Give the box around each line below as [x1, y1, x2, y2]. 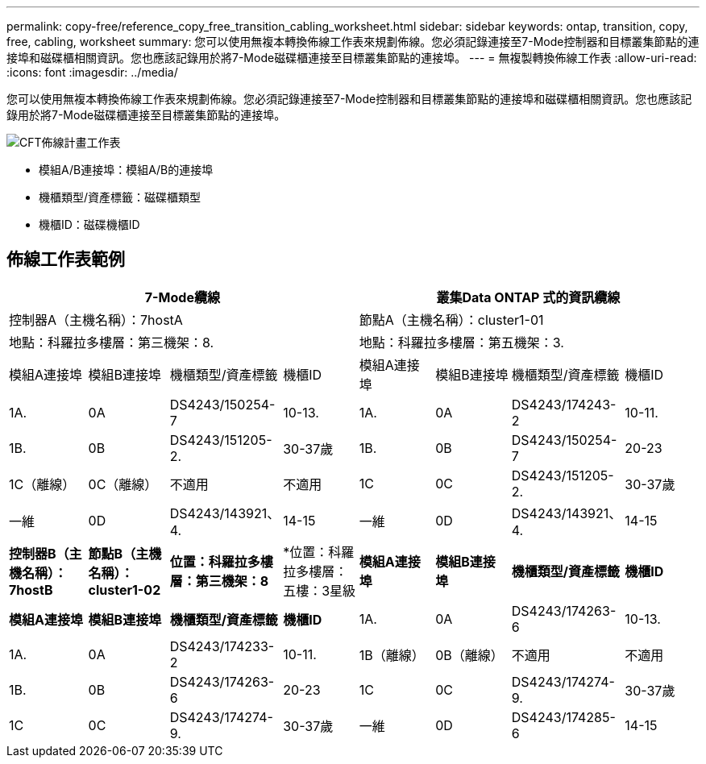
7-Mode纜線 [144, 289, 220, 305]
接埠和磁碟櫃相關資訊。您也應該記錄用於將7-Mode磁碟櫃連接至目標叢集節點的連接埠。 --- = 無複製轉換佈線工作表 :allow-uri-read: [6, 51, 697, 64]
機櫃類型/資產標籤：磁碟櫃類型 [39, 190, 201, 204]
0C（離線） [88, 475, 158, 492]
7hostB [9, 581, 53, 598]
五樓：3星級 [283, 582, 356, 599]
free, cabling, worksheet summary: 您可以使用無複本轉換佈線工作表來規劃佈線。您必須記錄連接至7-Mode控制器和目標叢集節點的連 [6, 35, 700, 48]
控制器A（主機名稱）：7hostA [9, 311, 183, 328]
